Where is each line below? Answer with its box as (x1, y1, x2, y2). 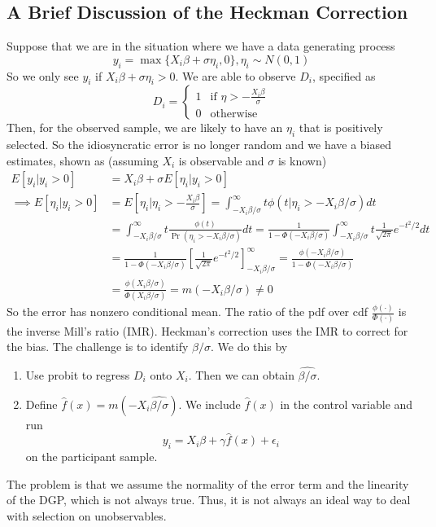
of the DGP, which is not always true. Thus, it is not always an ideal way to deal (7, 491, 411, 508)
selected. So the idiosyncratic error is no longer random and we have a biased (7, 136, 392, 153)
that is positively (299, 119, 383, 136)
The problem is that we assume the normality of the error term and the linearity (7, 475, 409, 492)
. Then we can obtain (188, 366, 294, 383)
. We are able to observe (175, 67, 296, 84)
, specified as (312, 67, 376, 84)
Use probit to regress (25, 366, 130, 383)
